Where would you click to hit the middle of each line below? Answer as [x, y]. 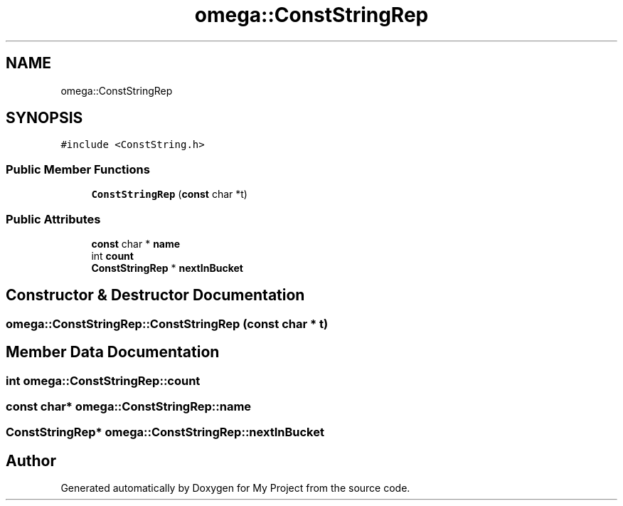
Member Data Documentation [113, 352]
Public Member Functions [78, 169]
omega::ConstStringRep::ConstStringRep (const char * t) [167, 323]
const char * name [136, 243]
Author [31, 460]
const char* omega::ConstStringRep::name [129, 406]
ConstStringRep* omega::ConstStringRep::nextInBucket [165, 432]
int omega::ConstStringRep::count [103, 380]
